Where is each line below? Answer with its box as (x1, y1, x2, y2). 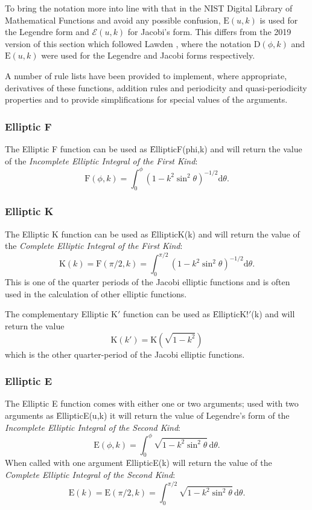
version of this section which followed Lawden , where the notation (5, 37, 252, 50)
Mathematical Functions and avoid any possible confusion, (5, 13, 221, 26)
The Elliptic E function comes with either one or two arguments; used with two (5, 397, 299, 410)
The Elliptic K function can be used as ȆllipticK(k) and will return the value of (5, 227, 300, 240)
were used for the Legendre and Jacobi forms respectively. (41, 49, 255, 62)
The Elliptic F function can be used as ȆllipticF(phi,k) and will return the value (5, 142, 302, 155)
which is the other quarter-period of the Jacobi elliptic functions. (5, 347, 245, 360)
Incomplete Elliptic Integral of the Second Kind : (5, 421, 181, 433)
